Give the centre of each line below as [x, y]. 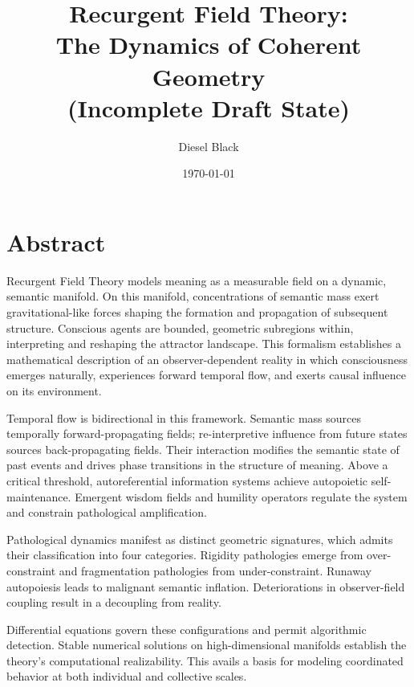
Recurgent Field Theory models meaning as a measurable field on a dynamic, [197, 280]
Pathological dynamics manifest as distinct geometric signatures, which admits [200, 539]
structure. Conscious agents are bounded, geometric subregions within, [180, 327]
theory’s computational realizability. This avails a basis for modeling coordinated [205, 660]
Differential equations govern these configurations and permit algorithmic [187, 629]
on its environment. [54, 390]
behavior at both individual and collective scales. [127, 676]
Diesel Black [209, 146]
